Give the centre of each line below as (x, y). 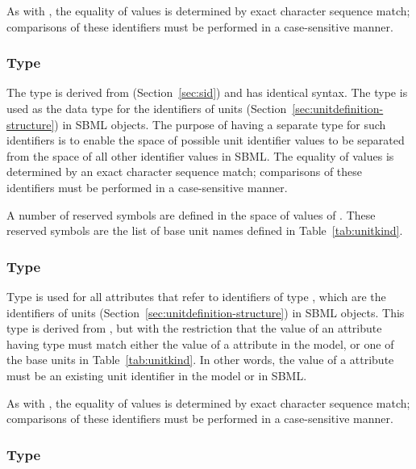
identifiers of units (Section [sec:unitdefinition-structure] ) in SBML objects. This (206, 312)
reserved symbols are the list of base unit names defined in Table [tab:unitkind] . (205, 230)
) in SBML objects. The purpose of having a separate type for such (220, 124)
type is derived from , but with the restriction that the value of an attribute (194, 328)
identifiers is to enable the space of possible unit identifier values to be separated (206, 140)
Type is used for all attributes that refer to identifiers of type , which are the (196, 296)
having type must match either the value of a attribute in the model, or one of (200, 343)
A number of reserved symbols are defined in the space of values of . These (191, 214)
